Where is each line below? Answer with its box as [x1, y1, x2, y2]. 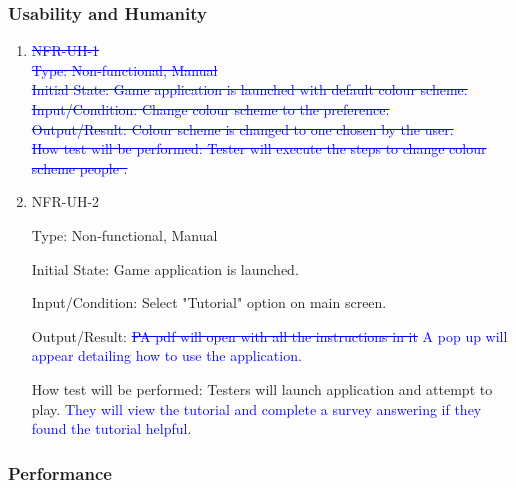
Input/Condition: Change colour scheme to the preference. [31, 99, 390, 119]
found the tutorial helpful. [31, 418, 192, 439]
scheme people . [31, 157, 128, 178]
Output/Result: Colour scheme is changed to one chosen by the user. [31, 118, 454, 139]
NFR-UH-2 [31, 191, 100, 212]
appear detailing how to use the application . [31, 345, 302, 366]
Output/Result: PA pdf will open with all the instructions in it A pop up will [31, 325, 508, 346]
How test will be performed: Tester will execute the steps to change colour [31, 138, 487, 159]
